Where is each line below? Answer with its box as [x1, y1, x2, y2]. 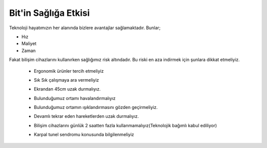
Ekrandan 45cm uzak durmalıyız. [34, 86, 101, 92]
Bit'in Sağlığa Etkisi [9, 7, 90, 18]
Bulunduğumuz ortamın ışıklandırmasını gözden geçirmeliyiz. [34, 104, 158, 110]
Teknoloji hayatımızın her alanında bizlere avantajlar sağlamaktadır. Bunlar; [9, 25, 161, 31]
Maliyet [21, 41, 37, 47]
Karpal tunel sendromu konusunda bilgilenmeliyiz [34, 132, 134, 138]
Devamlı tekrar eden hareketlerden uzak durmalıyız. [34, 113, 139, 119]
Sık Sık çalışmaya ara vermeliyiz [34, 77, 99, 83]
